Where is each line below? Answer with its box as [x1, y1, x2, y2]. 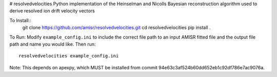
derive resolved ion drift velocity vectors [9, 8, 95, 14]
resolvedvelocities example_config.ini [18, 53, 119, 59]
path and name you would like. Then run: [9, 41, 96, 47]
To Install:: [9, 17, 32, 23]
